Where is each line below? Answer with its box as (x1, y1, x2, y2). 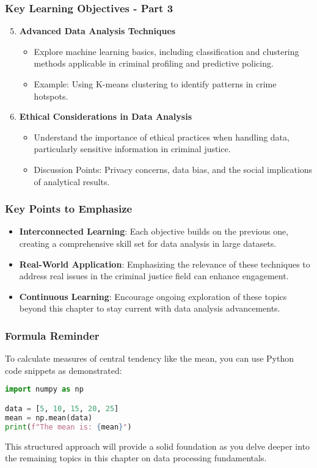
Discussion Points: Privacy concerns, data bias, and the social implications (34, 163, 313, 175)
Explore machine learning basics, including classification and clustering (34, 45, 299, 57)
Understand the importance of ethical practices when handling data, (34, 130, 290, 143)
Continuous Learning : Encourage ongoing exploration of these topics (19, 290, 287, 302)
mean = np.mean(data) (5, 413, 93, 422)
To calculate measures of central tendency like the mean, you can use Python (5, 352, 294, 365)
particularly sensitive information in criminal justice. (34, 142, 231, 155)
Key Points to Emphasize (5, 201, 133, 216)
